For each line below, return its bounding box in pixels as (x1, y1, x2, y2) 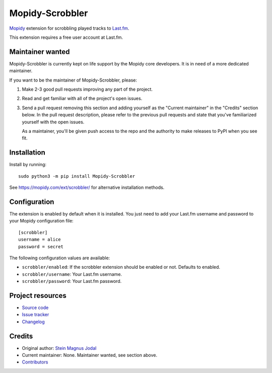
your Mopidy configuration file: (9, 218, 74, 224)
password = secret (18, 244, 64, 249)
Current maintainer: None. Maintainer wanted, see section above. (22, 352, 158, 358)
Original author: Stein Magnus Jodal (22, 345, 97, 351)
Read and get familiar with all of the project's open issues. (22, 96, 143, 102)
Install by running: (9, 162, 47, 168)
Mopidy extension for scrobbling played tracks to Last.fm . (9, 25, 129, 31)
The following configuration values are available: (9, 255, 110, 261)
